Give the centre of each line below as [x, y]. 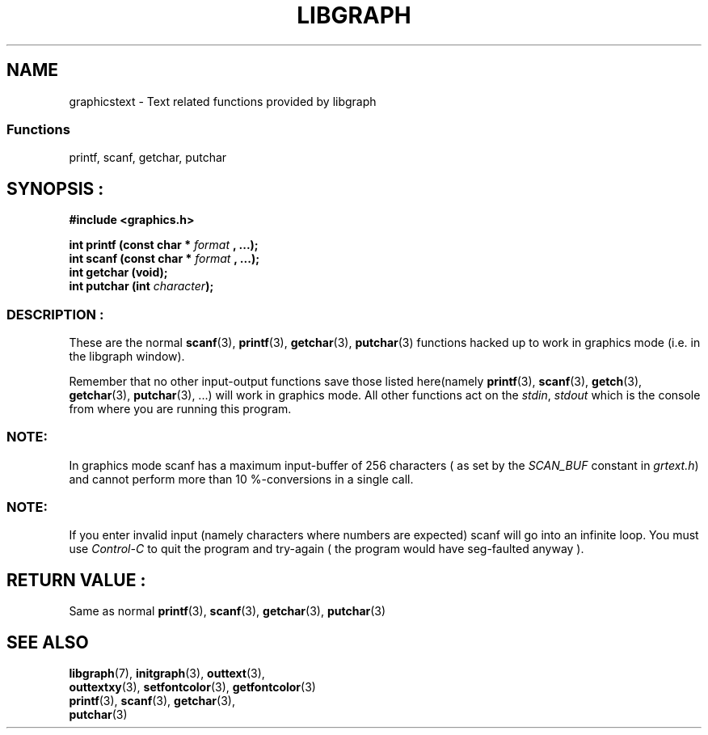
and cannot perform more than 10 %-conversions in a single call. [241, 479]
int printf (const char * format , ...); [164, 245]
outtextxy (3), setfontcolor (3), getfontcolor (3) [192, 687]
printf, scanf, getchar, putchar [148, 158]
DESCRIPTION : [55, 314]
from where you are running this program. [180, 408]
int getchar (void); [118, 272]
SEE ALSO [48, 642]
